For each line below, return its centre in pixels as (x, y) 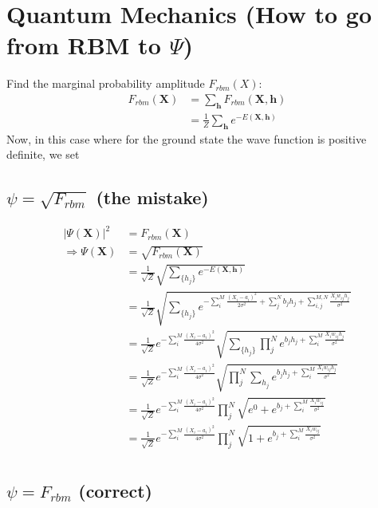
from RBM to (84, 45)
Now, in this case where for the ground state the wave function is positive (187, 138)
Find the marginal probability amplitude (106, 83)
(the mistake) (152, 197)
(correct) (115, 491)
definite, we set (43, 154)
